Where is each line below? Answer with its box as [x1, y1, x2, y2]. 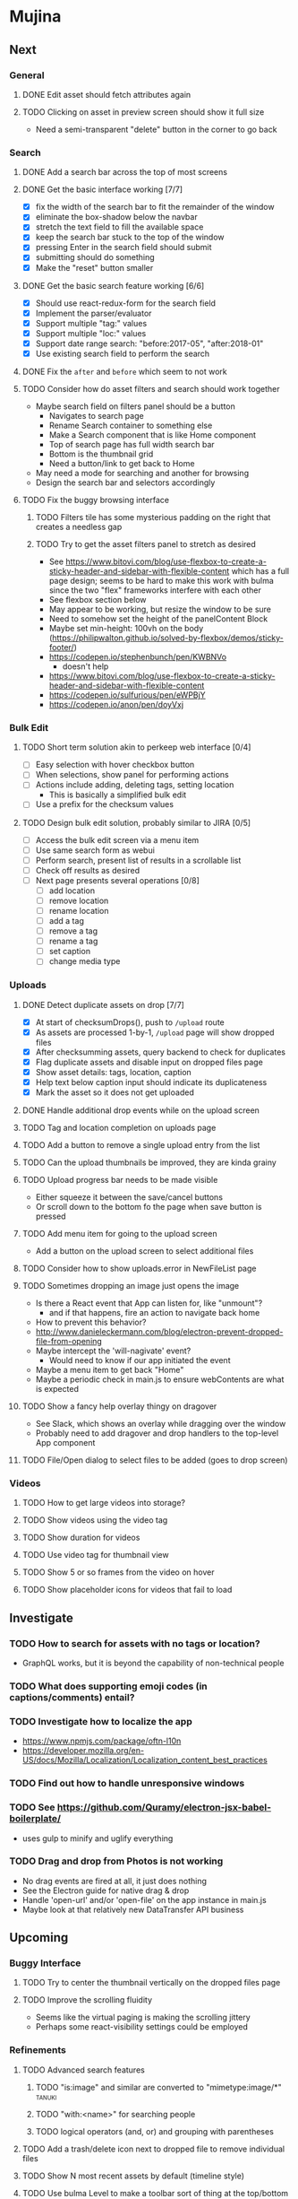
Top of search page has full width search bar [48, 439, 215, 449]
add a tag [48, 916, 85, 926]
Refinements [9, 2044, 67, 2056]
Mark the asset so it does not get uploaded [35, 1087, 194, 1098]
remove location [48, 895, 109, 906]
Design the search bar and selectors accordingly [35, 477, 216, 488]
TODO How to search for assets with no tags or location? [9, 1637, 261, 1649]
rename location [48, 905, 109, 916]
